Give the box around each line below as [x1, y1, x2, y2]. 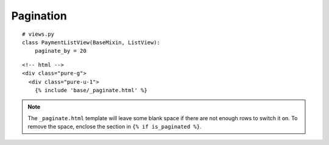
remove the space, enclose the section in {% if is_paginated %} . [27, 123, 202, 130]
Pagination [11, 9, 67, 22]
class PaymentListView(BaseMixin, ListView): [22, 39, 161, 46]
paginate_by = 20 [34, 47, 87, 55]
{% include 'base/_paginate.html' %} [34, 87, 147, 93]
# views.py [22, 30, 55, 38]
